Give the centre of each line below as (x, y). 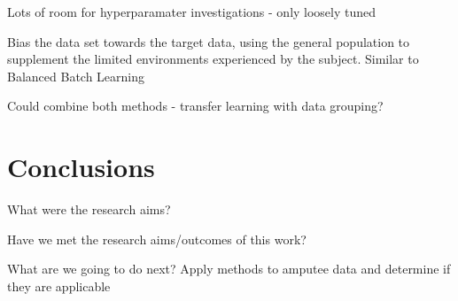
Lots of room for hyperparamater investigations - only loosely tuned (192, 12)
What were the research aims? (89, 209)
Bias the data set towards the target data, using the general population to (209, 41)
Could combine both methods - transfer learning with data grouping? (195, 106)
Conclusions (81, 167)
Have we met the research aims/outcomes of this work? (157, 239)
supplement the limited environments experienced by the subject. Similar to (213, 59)
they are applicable (59, 286)
